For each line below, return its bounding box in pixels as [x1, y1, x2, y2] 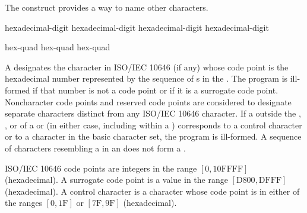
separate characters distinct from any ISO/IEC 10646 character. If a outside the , [5, 107, 301, 120]
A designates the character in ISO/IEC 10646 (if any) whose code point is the [5, 60, 289, 73]
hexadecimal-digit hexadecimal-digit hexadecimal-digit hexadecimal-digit [5, 21, 269, 33]
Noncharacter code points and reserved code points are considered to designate [5, 95, 292, 108]
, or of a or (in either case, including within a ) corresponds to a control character [5, 118, 302, 131]
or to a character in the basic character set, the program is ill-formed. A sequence [5, 130, 302, 143]
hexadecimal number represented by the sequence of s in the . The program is [5, 72, 288, 85]
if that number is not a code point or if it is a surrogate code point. [33, 83, 278, 96]
